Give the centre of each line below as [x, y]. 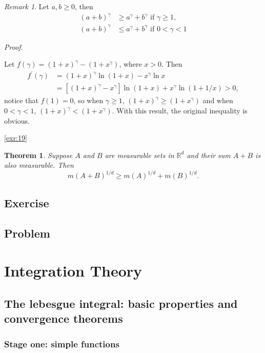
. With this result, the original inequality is [180, 110]
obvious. [17, 120]
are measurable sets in [139, 155]
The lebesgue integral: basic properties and [121, 303]
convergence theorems [64, 318]
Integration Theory [73, 271]
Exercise [27, 202]
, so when [88, 100]
